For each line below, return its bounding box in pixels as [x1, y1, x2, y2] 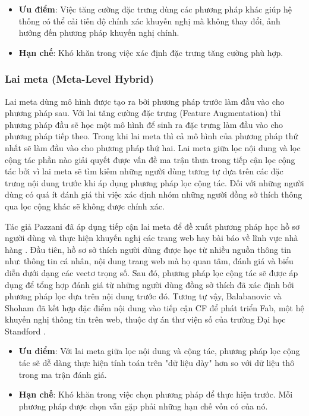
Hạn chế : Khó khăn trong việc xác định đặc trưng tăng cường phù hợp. [18, 46, 283, 58]
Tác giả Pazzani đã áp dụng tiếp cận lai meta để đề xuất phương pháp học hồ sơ [5, 220, 300, 232]
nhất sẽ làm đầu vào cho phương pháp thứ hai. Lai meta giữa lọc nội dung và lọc [5, 141, 301, 154]
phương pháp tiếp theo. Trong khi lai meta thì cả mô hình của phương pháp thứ [5, 130, 298, 142]
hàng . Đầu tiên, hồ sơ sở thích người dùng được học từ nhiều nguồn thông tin [5, 243, 291, 255]
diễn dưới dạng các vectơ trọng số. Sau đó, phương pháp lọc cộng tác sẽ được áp [5, 266, 298, 279]
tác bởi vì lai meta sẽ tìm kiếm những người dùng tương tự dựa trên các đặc [5, 165, 283, 177]
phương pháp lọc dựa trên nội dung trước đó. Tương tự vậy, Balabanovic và [5, 290, 282, 302]
